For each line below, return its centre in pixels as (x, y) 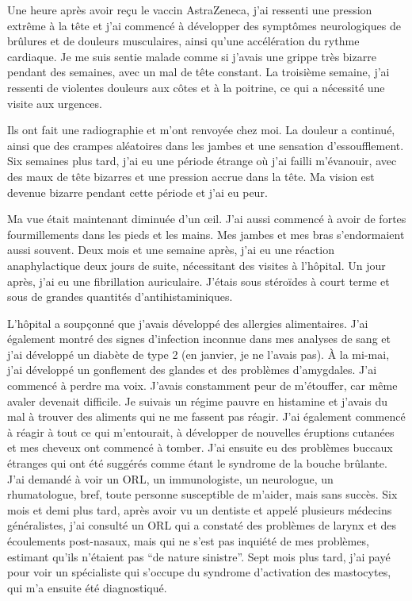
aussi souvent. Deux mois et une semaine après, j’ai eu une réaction (171, 250)
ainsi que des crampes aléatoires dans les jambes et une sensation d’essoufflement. (206, 145)
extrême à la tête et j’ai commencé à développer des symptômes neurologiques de (204, 25)
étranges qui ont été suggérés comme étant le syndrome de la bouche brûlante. (197, 463)
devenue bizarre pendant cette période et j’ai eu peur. (137, 192)
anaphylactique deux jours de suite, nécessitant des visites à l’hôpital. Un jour (196, 265)
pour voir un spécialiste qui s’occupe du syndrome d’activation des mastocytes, (199, 572)
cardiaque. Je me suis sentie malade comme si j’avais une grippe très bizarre (192, 56)
